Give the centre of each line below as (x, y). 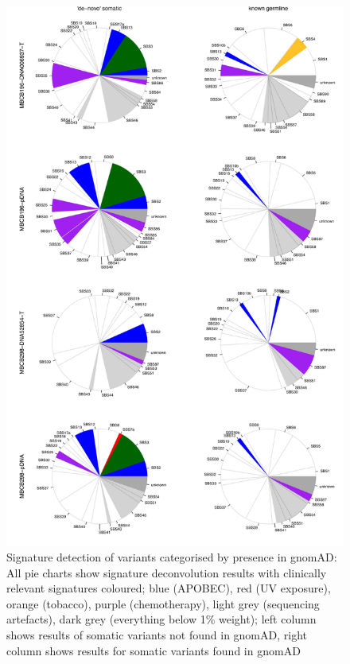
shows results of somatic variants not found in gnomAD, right (157, 634)
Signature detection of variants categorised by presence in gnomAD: (172, 556)
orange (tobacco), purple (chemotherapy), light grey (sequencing (163, 603)
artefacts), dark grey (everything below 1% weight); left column (161, 619)
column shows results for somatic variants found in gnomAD (154, 650)
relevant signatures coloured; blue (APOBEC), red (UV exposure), (169, 588)
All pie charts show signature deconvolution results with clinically (167, 572)
